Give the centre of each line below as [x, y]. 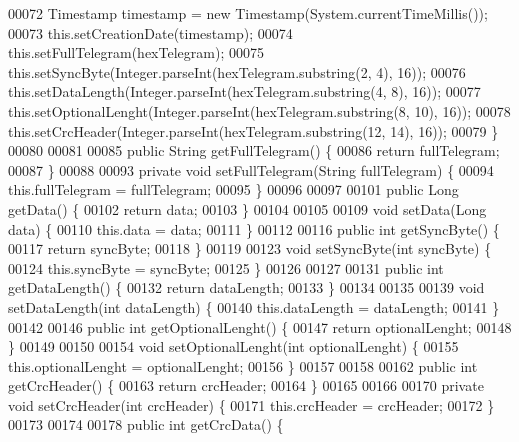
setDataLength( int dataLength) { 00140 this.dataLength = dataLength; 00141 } [254, 306]
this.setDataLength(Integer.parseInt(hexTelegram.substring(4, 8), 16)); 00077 [244, 91]
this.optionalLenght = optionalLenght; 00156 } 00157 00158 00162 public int [243, 365]
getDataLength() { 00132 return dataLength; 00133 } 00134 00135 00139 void [246, 287]
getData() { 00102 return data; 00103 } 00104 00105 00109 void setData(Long [247, 208]
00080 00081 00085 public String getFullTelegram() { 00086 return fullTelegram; [254, 150]
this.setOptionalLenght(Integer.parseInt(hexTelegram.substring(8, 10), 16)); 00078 [259, 110]
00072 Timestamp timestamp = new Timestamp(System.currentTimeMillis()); [248, 13]
